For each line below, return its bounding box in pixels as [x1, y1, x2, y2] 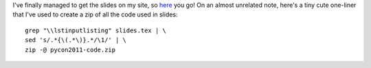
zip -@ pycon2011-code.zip [25, 45, 116, 54]
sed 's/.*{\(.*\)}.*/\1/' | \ [25, 36, 127, 44]
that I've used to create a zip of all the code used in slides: [12, 10, 178, 19]
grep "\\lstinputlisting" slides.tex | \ [25, 26, 166, 34]
